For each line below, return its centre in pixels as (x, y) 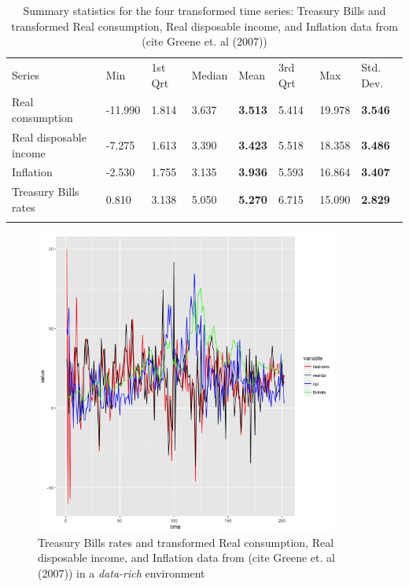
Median (210, 74)
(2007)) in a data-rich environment (122, 572)
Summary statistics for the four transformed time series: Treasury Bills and (204, 10)
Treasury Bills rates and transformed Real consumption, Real (186, 542)
